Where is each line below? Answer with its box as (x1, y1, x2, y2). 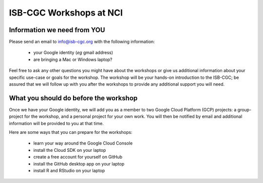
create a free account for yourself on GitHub (33, 154, 123, 160)
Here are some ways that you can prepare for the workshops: (9, 129, 132, 135)
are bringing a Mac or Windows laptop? (33, 56, 113, 62)
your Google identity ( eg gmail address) (33, 50, 113, 55)
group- (237, 107, 252, 112)
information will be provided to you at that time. (9, 120, 104, 126)
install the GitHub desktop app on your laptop (33, 161, 125, 166)
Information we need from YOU (9, 26, 105, 34)
